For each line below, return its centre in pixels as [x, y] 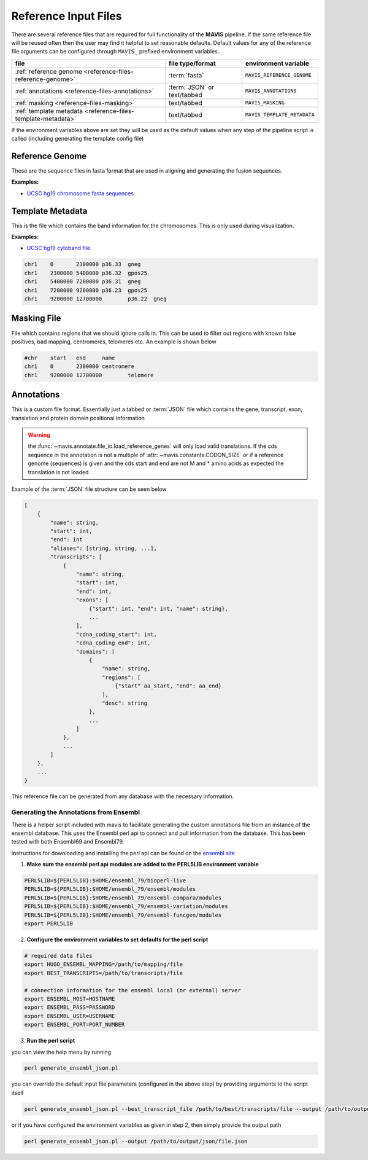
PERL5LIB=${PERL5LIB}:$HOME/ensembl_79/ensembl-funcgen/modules [123, 915]
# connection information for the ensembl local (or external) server [133, 990]
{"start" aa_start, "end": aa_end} [168, 686]
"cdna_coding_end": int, [113, 643]
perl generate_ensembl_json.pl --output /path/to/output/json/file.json [136, 1141]
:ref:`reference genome [49, 71]
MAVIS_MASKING [265, 103]
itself [17, 1092]
